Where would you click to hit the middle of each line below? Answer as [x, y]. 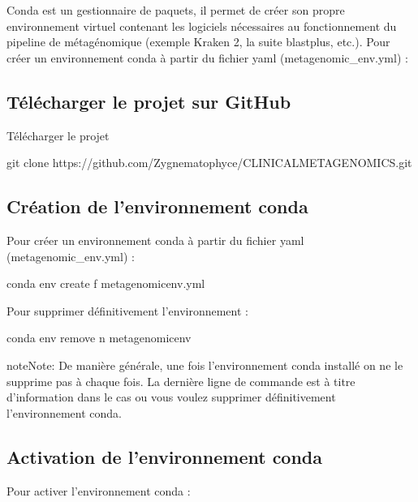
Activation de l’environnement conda [165, 456]
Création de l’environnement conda [157, 206]
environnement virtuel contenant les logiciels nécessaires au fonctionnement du [202, 26]
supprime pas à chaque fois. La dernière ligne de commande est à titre [181, 381]
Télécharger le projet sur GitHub [149, 101]
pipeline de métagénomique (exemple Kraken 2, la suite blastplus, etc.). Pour [198, 42]
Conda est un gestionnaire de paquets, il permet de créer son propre [176, 10]
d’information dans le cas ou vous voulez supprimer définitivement [171, 397]
